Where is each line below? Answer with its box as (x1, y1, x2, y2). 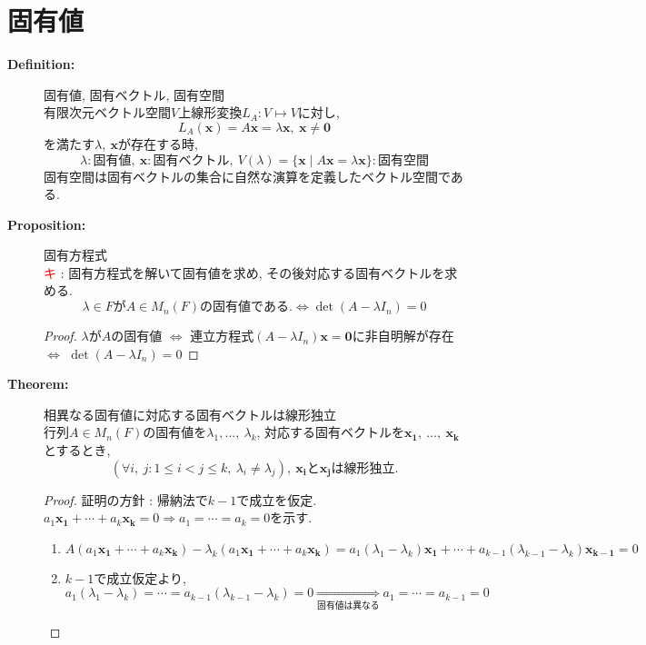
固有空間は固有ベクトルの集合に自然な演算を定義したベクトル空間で (44, 166, 451, 185)
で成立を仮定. (236, 490, 317, 509)
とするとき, (44, 441, 111, 460)
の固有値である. (200, 301, 293, 314)
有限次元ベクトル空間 (44, 103, 171, 122)
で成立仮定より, (94, 568, 186, 587)
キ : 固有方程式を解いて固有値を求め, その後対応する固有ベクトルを (44, 263, 445, 282)
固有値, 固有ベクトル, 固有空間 (44, 84, 225, 104)
